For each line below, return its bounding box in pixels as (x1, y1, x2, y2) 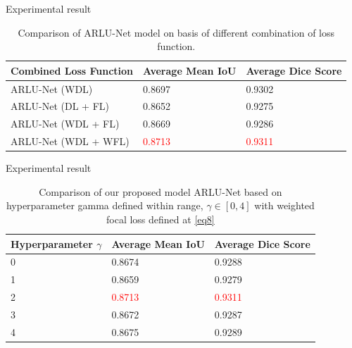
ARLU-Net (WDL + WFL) (11, 134, 130, 149)
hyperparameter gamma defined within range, (6, 198, 203, 213)
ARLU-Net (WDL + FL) (11, 116, 120, 131)
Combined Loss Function (11, 63, 134, 77)
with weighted (254, 198, 315, 213)
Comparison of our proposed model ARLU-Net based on (39, 184, 282, 199)
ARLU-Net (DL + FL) (11, 99, 109, 113)
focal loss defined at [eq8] (106, 212, 215, 227)
